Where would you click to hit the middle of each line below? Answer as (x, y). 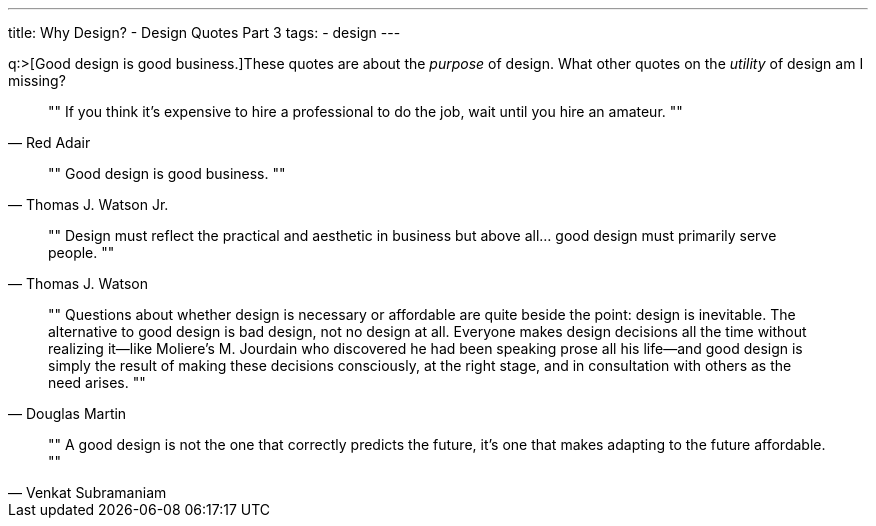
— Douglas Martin (67, 413)
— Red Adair (49, 142)
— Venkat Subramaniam (87, 492)
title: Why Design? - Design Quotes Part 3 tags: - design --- (204, 32)
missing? (37, 80)
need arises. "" (97, 382)
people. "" (81, 252)
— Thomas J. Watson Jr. (88, 204)
